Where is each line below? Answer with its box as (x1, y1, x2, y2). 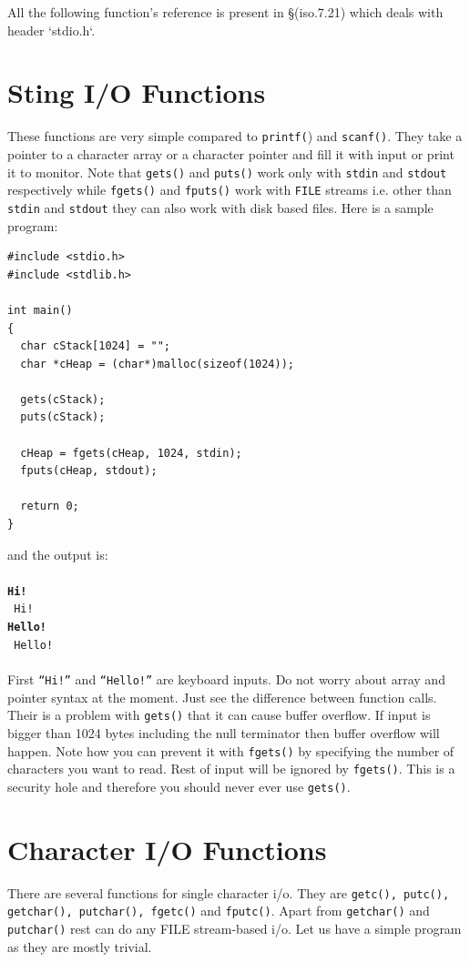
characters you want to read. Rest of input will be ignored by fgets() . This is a (7, 759, 455, 778)
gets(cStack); (20, 392, 106, 406)
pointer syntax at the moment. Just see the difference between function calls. (7, 687, 437, 706)
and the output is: (7, 544, 108, 563)
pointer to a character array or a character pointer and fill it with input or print (7, 144, 455, 163)
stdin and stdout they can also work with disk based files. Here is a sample (7, 197, 434, 217)
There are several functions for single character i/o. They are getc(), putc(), (7, 883, 450, 902)
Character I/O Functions (7, 830, 327, 867)
